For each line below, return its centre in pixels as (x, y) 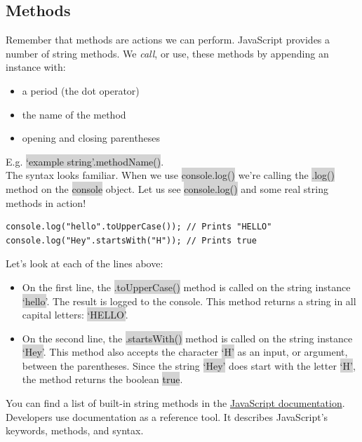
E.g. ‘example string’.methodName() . (85, 161)
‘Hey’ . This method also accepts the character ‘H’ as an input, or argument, (185, 352)
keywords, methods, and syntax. (75, 430)
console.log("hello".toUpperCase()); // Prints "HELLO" (139, 227)
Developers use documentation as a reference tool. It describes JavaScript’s (167, 416)
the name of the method (74, 114)
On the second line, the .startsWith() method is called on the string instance (187, 338)
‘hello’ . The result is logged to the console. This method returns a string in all (189, 301)
